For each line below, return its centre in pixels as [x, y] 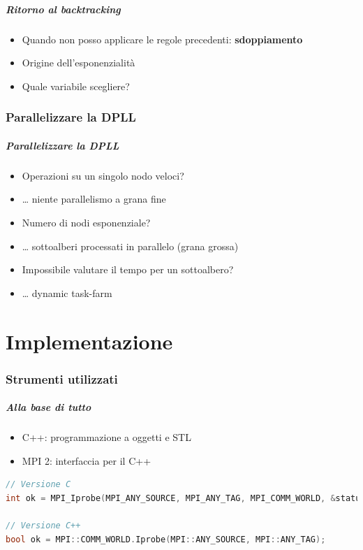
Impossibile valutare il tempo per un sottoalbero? [128, 269]
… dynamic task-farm [67, 292]
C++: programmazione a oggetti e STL [106, 437]
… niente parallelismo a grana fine [94, 199]
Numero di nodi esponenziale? [86, 222]
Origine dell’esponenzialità [79, 63]
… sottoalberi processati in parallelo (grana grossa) [130, 246]
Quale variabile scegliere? [76, 86]
